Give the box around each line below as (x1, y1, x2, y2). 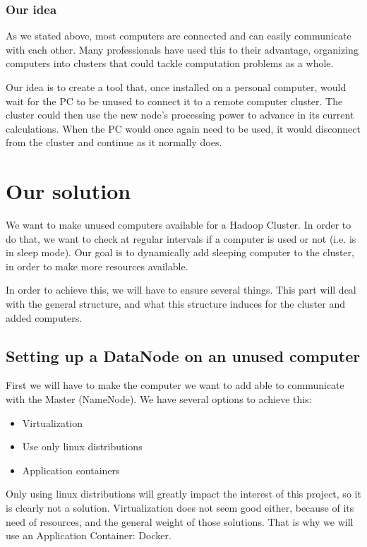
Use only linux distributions (22, 439, 143, 454)
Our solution (6, 176, 131, 205)
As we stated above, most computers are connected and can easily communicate (6, 28, 351, 43)
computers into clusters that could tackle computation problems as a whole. (6, 56, 334, 71)
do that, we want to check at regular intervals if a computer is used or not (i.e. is (6, 231, 356, 246)
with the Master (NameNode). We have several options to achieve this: (6, 392, 312, 407)
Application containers (22, 462, 120, 477)
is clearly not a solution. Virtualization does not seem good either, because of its (6, 500, 354, 515)
